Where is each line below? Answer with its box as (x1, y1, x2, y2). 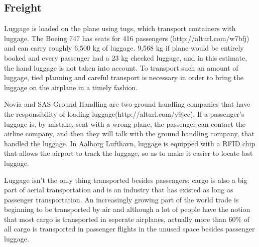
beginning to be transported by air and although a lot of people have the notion (4, 204, 250, 214)
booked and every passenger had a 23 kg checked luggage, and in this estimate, (4, 52, 247, 63)
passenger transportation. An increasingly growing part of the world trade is (4, 194, 239, 204)
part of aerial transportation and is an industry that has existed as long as (4, 184, 233, 195)
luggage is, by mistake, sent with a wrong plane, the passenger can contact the (4, 118, 246, 129)
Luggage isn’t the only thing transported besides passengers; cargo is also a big (4, 174, 247, 185)
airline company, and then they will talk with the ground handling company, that (4, 128, 254, 139)
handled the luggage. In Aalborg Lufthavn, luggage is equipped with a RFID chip (4, 138, 255, 148)
